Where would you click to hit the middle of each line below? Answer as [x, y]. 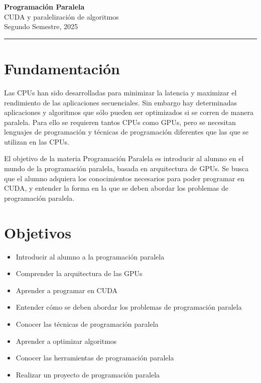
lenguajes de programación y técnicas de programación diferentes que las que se [126, 132]
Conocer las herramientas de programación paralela [95, 358]
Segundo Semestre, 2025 [41, 26]
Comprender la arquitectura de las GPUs [79, 273]
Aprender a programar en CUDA [67, 290]
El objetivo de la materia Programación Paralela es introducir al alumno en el [124, 158]
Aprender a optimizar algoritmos [66, 341]
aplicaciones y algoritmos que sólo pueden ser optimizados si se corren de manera [129, 112]
